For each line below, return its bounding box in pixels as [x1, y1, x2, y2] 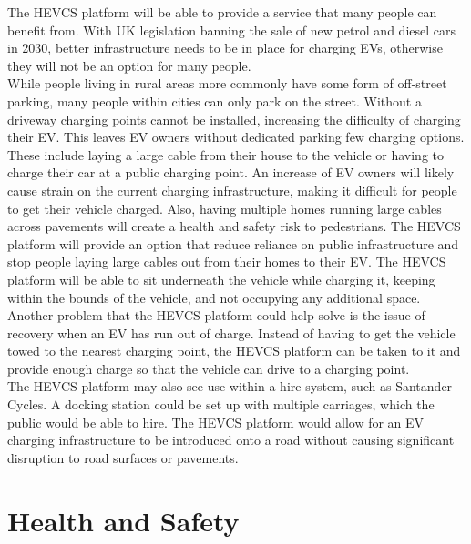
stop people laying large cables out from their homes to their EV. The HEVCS [7, 252, 446, 271]
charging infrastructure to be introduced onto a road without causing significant [7, 430, 455, 449]
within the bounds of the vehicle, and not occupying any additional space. [7, 287, 421, 307]
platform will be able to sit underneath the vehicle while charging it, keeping [7, 269, 435, 288]
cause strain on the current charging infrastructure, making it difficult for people [7, 180, 457, 199]
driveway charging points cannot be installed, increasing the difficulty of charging [7, 109, 461, 128]
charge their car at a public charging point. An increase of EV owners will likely [7, 163, 455, 182]
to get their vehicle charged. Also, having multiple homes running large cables [7, 198, 442, 217]
